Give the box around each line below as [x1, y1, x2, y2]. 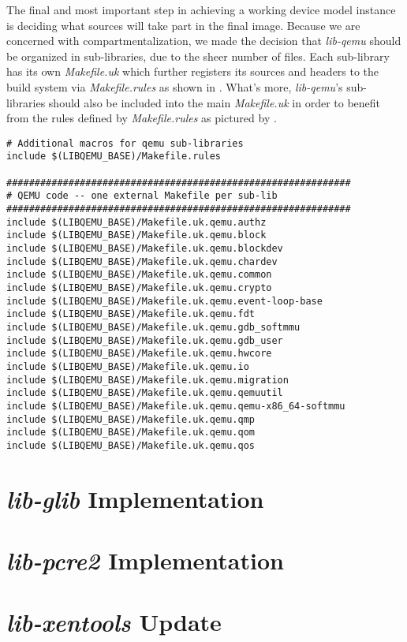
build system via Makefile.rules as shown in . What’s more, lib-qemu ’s [6, 78, 343, 95]
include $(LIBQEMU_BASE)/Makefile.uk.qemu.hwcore [6, 348, 272, 360]
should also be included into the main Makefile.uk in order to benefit [48, 94, 381, 110]
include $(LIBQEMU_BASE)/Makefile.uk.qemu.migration [6, 374, 289, 386]
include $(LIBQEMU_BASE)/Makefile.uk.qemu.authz [6, 216, 267, 228]
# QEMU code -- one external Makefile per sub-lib [6, 190, 278, 202]
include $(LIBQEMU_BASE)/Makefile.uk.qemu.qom [6, 427, 255, 439]
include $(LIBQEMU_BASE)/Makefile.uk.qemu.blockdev [6, 243, 283, 254]
